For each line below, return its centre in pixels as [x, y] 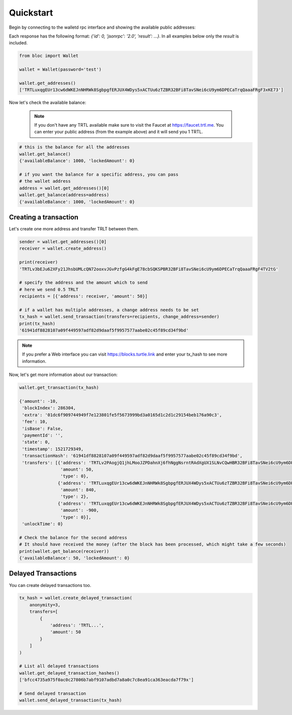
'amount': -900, [80, 510]
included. [18, 43]
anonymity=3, [45, 605]
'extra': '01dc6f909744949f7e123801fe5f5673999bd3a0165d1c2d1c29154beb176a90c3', [122, 415]
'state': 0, [36, 442]
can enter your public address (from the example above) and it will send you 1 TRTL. [119, 132]
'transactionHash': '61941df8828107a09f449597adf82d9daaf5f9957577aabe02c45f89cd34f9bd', [132, 456]
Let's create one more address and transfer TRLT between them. [74, 229]
